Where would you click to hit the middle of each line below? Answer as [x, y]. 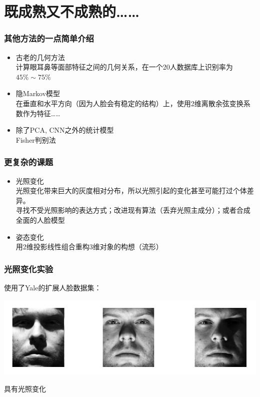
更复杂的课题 [29, 162]
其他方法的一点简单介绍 [49, 38]
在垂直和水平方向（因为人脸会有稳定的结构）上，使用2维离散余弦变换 [129, 103]
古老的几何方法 [40, 57]
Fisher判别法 [36, 139]
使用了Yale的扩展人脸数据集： [53, 287]
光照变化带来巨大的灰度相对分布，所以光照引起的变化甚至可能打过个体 [131, 190]
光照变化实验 [29, 269]
